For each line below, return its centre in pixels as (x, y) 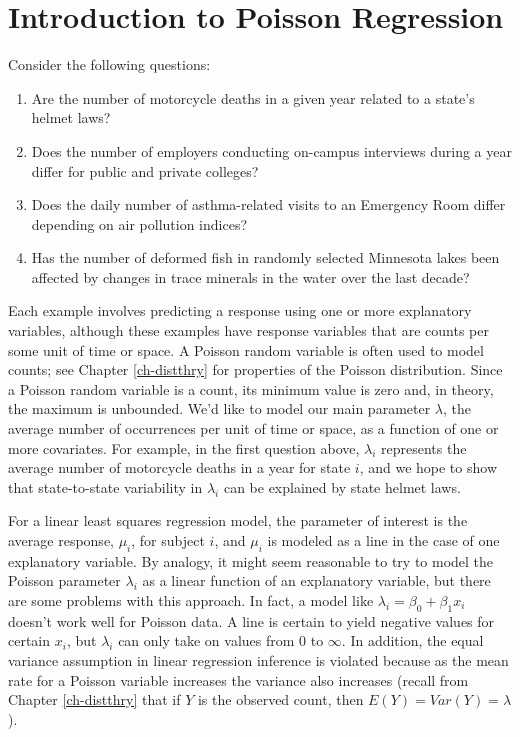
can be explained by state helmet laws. (342, 486)
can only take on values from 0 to (221, 640)
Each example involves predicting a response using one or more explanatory (240, 310)
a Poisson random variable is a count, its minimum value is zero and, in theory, (251, 388)
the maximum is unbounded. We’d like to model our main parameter (219, 408)
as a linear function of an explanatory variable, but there (316, 580)
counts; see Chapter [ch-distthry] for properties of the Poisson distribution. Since (255, 369)
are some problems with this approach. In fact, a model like (191, 599)
